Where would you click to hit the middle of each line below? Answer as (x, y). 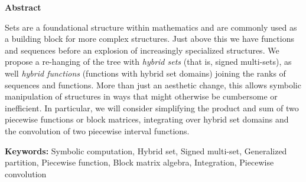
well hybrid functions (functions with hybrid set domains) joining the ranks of (145, 73)
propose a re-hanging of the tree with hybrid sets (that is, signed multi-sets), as (148, 62)
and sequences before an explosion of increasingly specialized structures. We (142, 50)
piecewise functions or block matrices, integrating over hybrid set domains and (147, 119)
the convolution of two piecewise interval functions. (97, 130)
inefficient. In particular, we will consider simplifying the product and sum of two (152, 107)
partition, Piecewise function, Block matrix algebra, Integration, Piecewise (139, 162)
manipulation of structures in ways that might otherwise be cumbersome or (141, 96)
